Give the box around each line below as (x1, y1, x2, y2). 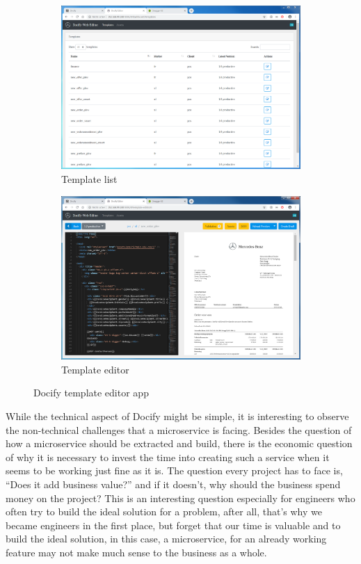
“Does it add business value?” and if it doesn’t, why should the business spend (6, 476, 341, 491)
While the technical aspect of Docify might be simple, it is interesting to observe (6, 408, 349, 423)
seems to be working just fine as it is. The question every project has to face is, (6, 463, 343, 478)
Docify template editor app (33, 385, 149, 400)
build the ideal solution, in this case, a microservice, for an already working (6, 531, 327, 546)
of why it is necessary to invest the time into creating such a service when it (6, 449, 330, 464)
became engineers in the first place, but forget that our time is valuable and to (6, 517, 341, 532)
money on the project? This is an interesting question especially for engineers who (6, 490, 355, 505)
